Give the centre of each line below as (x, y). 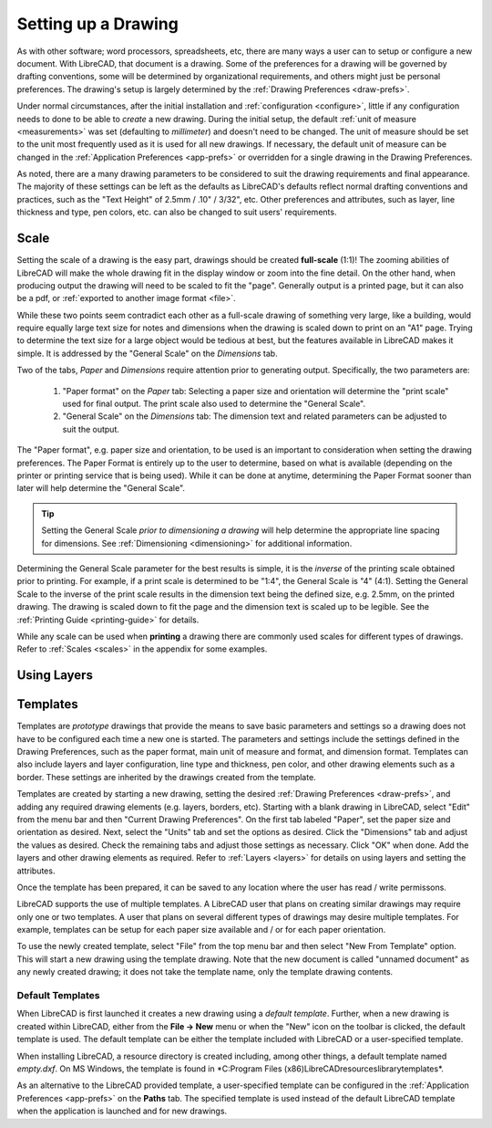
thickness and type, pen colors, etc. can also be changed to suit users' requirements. (177, 212)
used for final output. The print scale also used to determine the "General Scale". (214, 404)
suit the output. (91, 429)
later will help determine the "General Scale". (101, 488)
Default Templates (58, 996)
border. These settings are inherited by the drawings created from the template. (166, 777)
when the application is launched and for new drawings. (122, 1111)
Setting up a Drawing (98, 24)
